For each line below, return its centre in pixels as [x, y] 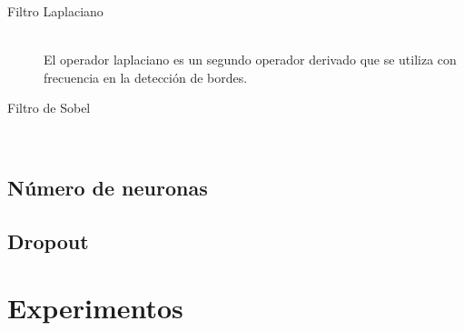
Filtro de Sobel [49, 108]
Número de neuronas [108, 187]
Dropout [48, 241]
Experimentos [95, 308]
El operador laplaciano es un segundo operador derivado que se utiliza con [250, 60]
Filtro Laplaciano [55, 11]
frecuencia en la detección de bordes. [146, 77]
